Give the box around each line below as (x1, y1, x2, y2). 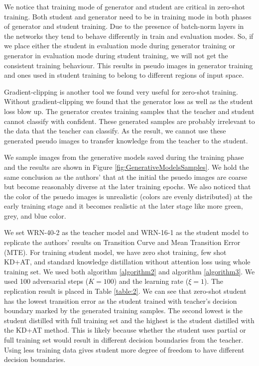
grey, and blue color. (4, 210, 66, 221)
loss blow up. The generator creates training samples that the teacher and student (4, 106, 255, 116)
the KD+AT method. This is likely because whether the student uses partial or (4, 325, 246, 335)
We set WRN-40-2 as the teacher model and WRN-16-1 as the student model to (4, 227, 249, 238)
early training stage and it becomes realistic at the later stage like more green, (4, 201, 243, 211)
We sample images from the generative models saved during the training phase (4, 152, 244, 162)
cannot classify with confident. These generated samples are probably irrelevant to (4, 116, 255, 126)
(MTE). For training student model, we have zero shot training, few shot (4, 246, 227, 257)
